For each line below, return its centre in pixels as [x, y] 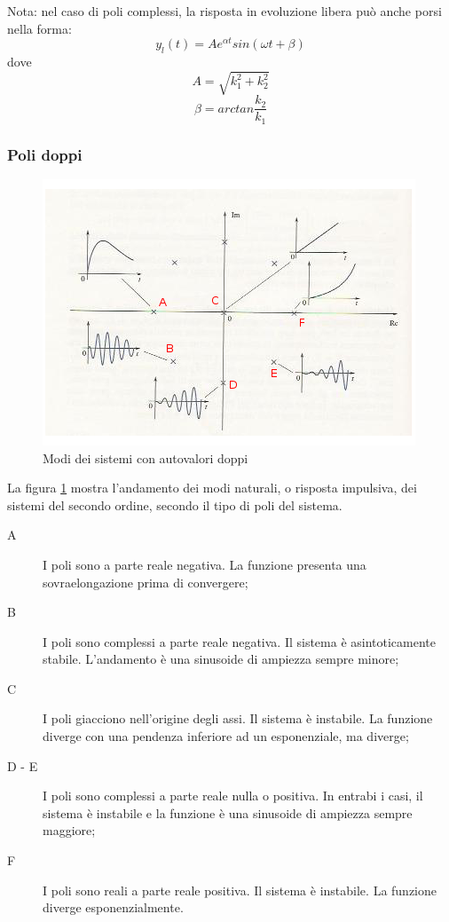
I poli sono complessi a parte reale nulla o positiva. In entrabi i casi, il [233, 796]
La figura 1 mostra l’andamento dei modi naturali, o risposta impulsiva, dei [212, 488]
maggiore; [69, 830]
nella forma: [39, 28]
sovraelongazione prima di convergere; [146, 582]
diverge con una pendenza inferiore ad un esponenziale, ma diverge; [226, 736]
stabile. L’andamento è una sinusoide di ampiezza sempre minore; [221, 659]
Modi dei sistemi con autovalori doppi [146, 457]
